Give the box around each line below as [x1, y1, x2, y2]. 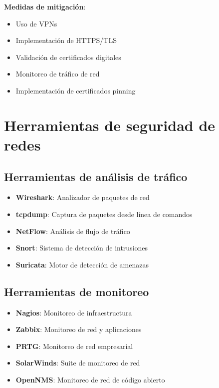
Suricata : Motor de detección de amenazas [15, 259, 149, 269]
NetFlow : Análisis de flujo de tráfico [15, 225, 130, 236]
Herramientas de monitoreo [4, 283, 149, 299]
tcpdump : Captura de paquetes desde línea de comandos [15, 208, 193, 219]
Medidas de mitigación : [4, 1, 86, 11]
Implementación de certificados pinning [15, 85, 136, 95]
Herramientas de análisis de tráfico [4, 168, 188, 184]
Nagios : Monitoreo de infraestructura [15, 307, 132, 317]
